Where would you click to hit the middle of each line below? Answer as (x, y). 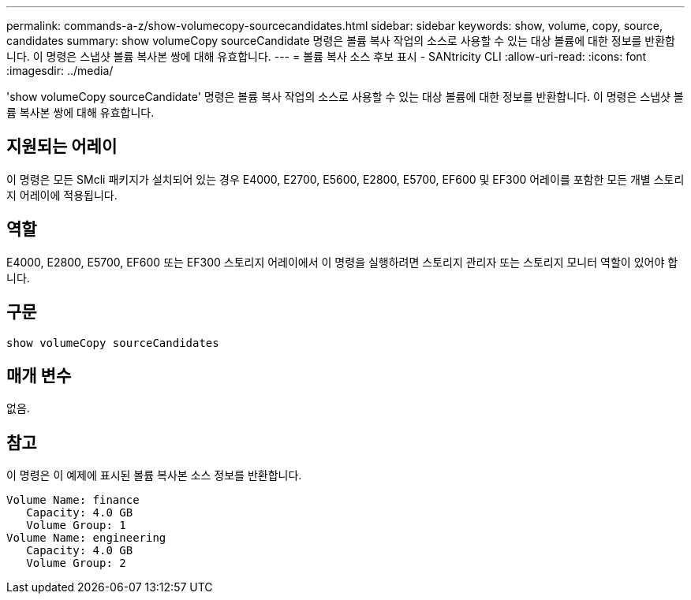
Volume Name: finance (73, 500)
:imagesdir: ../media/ (60, 71)
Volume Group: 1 (76, 525)
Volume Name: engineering (86, 538)
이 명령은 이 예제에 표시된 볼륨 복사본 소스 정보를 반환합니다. (154, 475)
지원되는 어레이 (62, 147)
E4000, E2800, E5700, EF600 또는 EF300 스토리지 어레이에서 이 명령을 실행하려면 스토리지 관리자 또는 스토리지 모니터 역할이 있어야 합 (342, 262)
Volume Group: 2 (76, 563)
